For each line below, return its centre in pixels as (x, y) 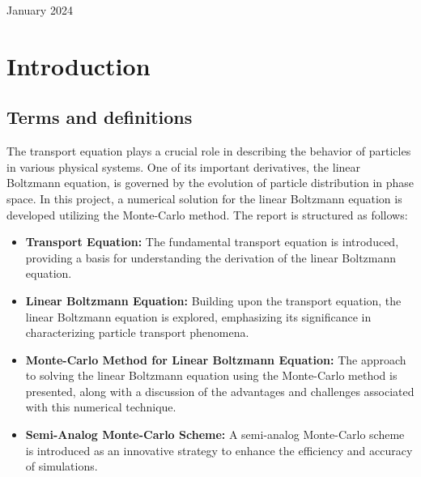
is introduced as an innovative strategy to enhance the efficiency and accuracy (219, 450)
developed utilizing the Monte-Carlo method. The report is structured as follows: (207, 214)
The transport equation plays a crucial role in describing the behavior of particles (209, 151)
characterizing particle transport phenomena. (137, 332)
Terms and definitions (100, 117)
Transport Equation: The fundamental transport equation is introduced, (212, 242)
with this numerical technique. (101, 407)
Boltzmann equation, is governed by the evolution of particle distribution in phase (210, 183)
